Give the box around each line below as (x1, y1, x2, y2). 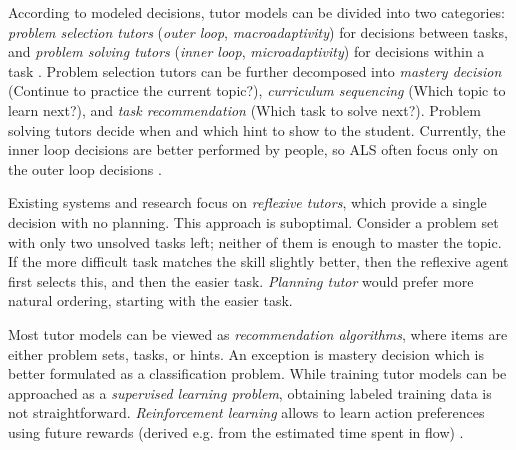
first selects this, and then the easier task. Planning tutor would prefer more (8, 270, 474, 291)
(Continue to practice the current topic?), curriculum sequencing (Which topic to (8, 80, 506, 101)
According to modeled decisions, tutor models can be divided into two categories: (8, 2, 506, 22)
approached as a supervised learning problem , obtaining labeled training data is (8, 382, 492, 403)
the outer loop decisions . (8, 158, 162, 179)
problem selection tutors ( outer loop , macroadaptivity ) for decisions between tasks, (8, 21, 508, 42)
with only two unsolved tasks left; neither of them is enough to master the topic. (8, 231, 502, 252)
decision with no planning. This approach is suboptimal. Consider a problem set (8, 211, 499, 232)
